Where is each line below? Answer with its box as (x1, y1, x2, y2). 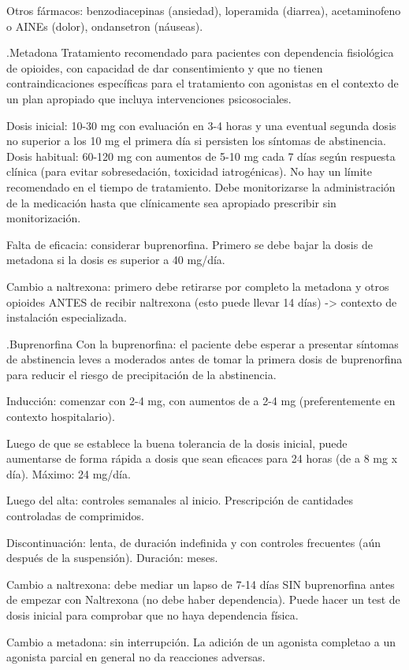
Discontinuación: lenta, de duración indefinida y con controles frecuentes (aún (6, 534, 381, 550)
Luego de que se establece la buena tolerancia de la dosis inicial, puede (6, 434, 348, 451)
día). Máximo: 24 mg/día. (6, 465, 131, 482)
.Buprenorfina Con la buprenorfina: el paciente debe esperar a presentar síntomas (6, 335, 399, 352)
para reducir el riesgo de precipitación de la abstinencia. (6, 366, 277, 382)
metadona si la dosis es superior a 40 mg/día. (6, 251, 225, 268)
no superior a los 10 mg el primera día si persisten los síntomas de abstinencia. (6, 132, 386, 149)
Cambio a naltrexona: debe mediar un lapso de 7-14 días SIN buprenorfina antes (6, 575, 395, 592)
